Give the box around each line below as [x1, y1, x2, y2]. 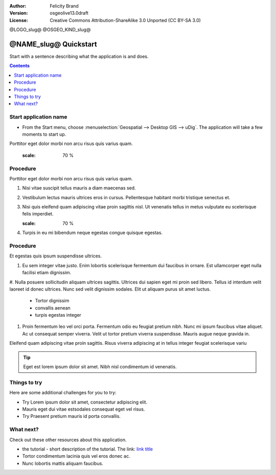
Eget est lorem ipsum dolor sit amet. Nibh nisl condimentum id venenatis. [23, 364, 177, 370]
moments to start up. [22, 131, 66, 137]
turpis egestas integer [35, 312, 82, 318]
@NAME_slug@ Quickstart [9, 40, 97, 49]
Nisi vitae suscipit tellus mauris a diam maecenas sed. [22, 185, 136, 191]
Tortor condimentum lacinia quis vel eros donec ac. [22, 453, 130, 459]
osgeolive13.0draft [50, 10, 89, 16]
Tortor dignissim [35, 298, 70, 304]
